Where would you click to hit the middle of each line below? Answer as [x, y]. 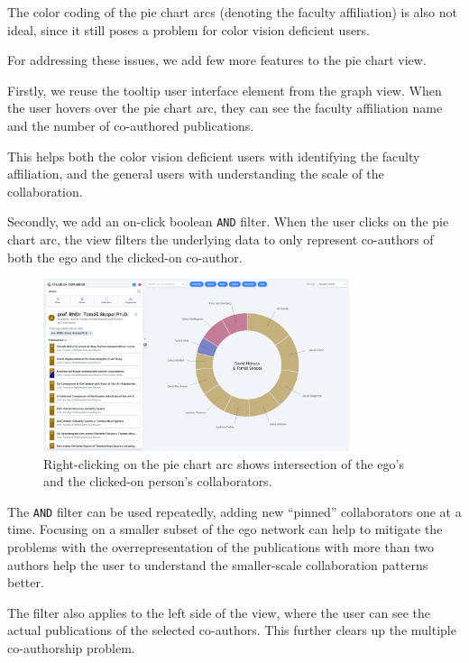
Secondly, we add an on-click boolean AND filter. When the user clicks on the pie [228, 221]
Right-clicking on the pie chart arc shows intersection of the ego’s [224, 463]
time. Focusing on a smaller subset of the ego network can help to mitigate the [225, 529]
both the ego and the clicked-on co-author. [125, 257]
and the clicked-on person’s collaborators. [158, 481]
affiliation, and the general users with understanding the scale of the [196, 174]
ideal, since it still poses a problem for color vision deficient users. [189, 29]
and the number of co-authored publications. [131, 125]
